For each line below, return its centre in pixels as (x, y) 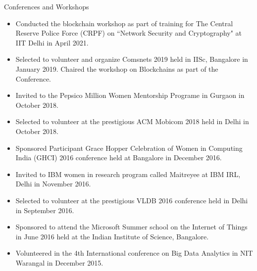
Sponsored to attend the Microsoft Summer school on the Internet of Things (131, 227)
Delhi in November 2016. (53, 184)
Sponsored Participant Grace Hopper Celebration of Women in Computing (129, 148)
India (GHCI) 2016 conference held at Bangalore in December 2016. (119, 158)
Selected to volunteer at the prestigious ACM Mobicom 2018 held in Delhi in (132, 121)
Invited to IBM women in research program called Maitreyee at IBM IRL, (128, 174)
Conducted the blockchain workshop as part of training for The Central (124, 23)
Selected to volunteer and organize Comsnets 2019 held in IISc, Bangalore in (132, 59)
